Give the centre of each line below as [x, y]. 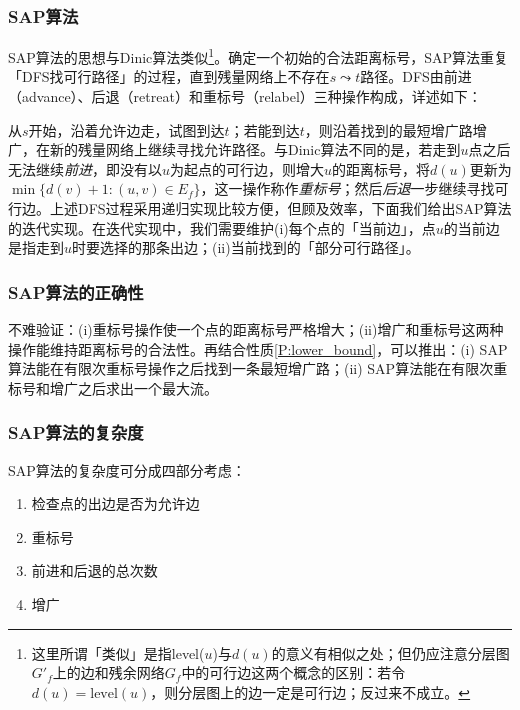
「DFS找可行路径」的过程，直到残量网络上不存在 [169, 76]
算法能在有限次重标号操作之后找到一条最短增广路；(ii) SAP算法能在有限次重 [258, 368]
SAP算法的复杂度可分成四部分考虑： [127, 469]
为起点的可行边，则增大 [247, 168]
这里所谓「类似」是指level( [118, 652]
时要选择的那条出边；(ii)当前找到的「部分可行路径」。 [246, 247]
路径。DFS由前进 [416, 76]
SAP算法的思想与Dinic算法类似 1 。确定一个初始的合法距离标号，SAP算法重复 [258, 55]
